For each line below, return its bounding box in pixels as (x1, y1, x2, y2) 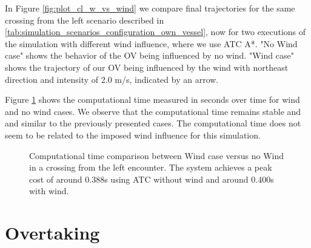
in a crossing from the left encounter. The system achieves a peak (29, 161, 272, 174)
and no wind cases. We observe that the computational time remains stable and (5, 105, 301, 117)
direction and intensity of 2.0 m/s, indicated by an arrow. (5, 73, 219, 85)
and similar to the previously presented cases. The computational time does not (5, 117, 301, 129)
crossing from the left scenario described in (5, 13, 164, 26)
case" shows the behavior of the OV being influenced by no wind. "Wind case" (5, 49, 294, 62)
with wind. (29, 184, 69, 197)
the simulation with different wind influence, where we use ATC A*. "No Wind (5, 37, 298, 50)
